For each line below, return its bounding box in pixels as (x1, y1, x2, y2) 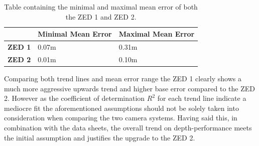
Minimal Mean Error (38, 29, 112, 39)
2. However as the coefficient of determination (4, 93, 145, 103)
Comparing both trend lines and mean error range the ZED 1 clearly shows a (4, 73, 242, 83)
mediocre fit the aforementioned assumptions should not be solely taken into (4, 102, 239, 113)
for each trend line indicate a (157, 93, 246, 103)
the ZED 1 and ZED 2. (65, 11, 137, 22)
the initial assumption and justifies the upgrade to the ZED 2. (4, 132, 195, 142)
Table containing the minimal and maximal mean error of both (4, 2, 198, 12)
